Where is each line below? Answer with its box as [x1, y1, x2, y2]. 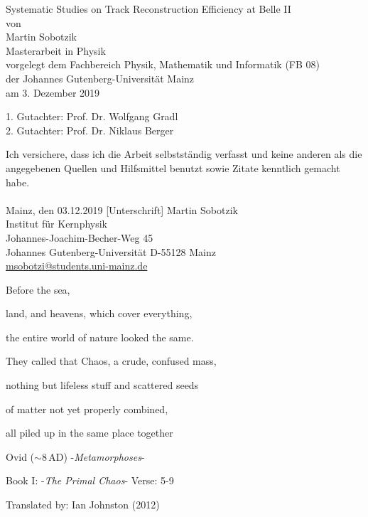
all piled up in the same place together [6, 425, 173, 440]
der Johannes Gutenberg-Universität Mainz [6, 70, 195, 85]
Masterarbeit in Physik [6, 43, 106, 58]
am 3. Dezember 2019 [6, 85, 100, 100]
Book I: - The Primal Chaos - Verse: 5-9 [6, 473, 174, 488]
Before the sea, [6, 282, 70, 297]
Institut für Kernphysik [6, 216, 107, 231]
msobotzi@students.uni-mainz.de [6, 258, 148, 273]
